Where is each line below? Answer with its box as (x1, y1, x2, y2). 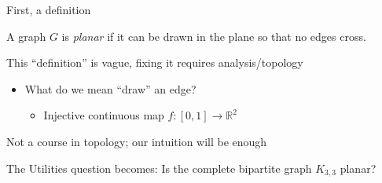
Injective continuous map (43, 107, 164, 123)
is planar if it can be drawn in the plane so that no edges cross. (61, 27, 366, 44)
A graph (6, 27, 46, 44)
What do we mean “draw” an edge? (24, 80, 197, 97)
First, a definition (6, 2, 91, 17)
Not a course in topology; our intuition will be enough (6, 133, 267, 149)
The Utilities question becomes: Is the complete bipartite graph (6, 159, 312, 176)
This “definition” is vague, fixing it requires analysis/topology (6, 54, 303, 71)
